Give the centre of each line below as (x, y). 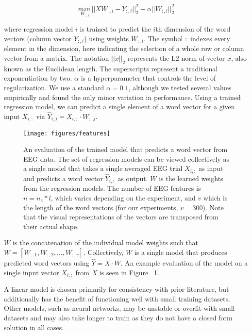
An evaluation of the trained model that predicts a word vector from (126, 149)
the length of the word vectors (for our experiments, (101, 207)
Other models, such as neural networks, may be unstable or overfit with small (119, 308)
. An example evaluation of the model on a (184, 263)
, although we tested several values (180, 87)
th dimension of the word (193, 29)
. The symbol (163, 38)
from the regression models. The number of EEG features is (112, 188)
